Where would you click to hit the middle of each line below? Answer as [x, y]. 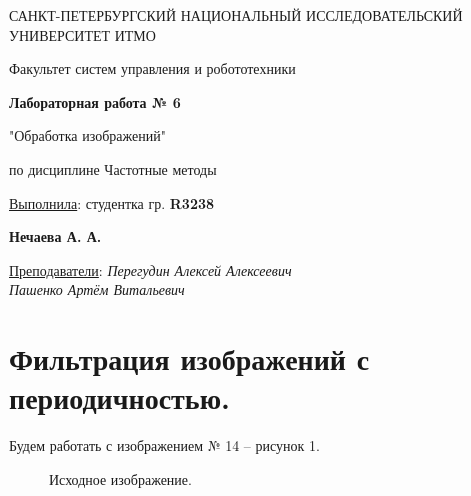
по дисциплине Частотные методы [113, 168]
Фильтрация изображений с [189, 358]
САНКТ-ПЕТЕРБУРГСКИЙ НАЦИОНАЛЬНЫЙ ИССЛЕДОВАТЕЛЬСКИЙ [236, 15]
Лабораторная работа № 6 [95, 101]
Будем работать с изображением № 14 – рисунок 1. [164, 445]
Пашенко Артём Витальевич [97, 289]
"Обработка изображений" [87, 135]
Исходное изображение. [120, 478]
